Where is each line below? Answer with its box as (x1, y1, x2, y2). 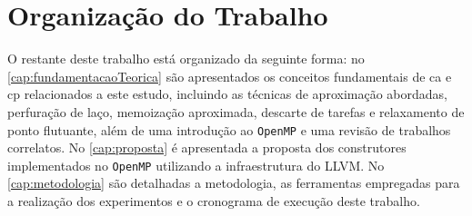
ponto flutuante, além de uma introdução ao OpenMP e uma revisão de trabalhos (7, 120, 451, 139)
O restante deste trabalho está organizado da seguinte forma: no (7, 49, 365, 68)
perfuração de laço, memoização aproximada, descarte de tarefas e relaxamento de (7, 102, 465, 121)
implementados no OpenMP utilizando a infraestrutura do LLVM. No (7, 155, 385, 174)
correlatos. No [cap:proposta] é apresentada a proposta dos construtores (7, 138, 407, 157)
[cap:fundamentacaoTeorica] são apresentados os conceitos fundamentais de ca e (7, 66, 452, 85)
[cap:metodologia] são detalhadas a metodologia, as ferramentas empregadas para (7, 173, 460, 192)
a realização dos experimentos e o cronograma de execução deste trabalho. (7, 191, 420, 210)
